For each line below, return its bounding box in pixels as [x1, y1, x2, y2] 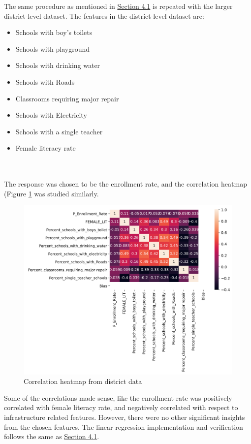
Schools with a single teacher [15, 126, 103, 136]
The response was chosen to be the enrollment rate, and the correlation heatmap [4, 179, 247, 189]
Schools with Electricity [15, 110, 87, 120]
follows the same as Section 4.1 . [4, 431, 99, 442]
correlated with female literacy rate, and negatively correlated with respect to [4, 402, 238, 412]
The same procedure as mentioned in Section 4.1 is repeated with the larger [4, 1, 233, 11]
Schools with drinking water [15, 60, 100, 70]
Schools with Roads [15, 76, 75, 87]
